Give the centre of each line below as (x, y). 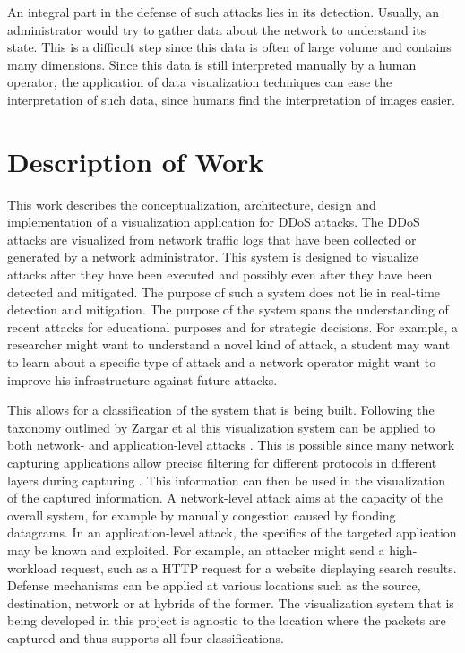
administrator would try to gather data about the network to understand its (217, 29)
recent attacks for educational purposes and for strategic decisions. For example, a (232, 326)
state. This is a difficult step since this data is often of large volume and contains (229, 47)
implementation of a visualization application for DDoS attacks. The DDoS (214, 222)
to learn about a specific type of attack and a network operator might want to (222, 362)
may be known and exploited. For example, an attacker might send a (196, 550)
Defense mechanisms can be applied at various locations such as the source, (214, 585)
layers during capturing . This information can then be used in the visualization (226, 480)
